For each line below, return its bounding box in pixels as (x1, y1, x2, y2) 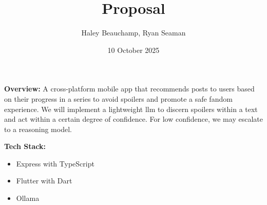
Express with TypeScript (16, 158, 94, 169)
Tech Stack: (4, 141, 46, 152)
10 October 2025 (107, 44, 160, 55)
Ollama (16, 193, 40, 203)
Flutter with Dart (16, 175, 72, 186)
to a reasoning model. (4, 123, 72, 134)
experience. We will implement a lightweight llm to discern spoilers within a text (4, 103, 258, 114)
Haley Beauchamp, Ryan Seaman (81, 27, 186, 38)
